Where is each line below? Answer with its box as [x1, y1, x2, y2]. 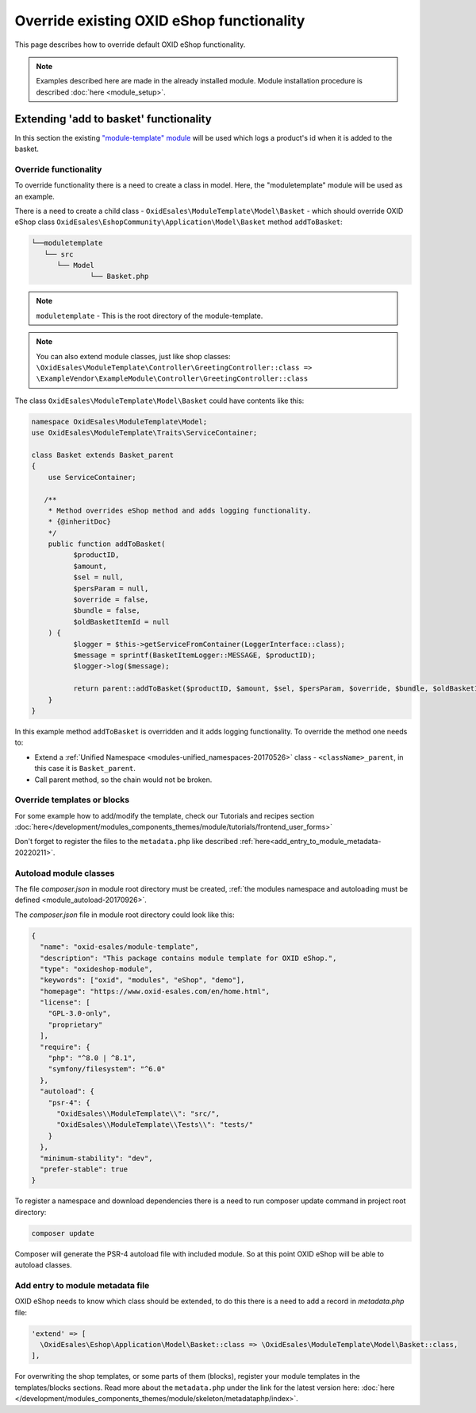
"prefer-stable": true [40, 1164, 129, 1174]
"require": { [40, 1042, 90, 1051]
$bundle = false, [72, 606, 140, 615]
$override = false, [72, 595, 149, 604]
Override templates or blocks [14, 795, 130, 806]
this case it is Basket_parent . [34, 764, 136, 773]
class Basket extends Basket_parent [31, 450, 175, 459]
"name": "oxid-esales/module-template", [40, 943, 199, 951]
